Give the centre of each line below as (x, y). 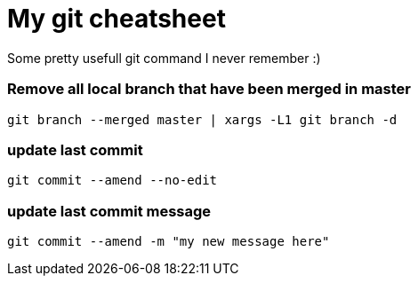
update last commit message (109, 211)
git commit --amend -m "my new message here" (169, 241)
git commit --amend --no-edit (113, 181)
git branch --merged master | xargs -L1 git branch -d (202, 119)
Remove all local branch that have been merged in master (209, 89)
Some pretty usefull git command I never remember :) (164, 58)
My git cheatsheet (117, 19)
